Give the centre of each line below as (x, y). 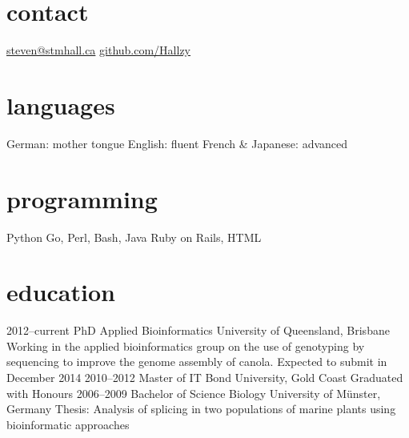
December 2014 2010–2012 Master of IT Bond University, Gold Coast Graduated (205, 378)
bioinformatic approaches (68, 424)
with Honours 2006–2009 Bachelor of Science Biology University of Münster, (194, 393)
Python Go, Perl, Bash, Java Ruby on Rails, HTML (134, 237)
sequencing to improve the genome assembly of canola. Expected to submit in (197, 362)
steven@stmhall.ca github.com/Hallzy (99, 50)
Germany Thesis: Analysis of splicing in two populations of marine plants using (201, 409)
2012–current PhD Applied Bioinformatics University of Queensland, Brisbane (198, 330)
